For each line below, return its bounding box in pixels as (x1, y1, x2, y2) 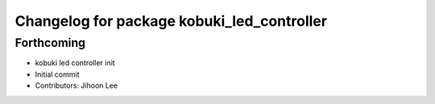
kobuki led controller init (35, 58, 116, 68)
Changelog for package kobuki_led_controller (14, 12, 328, 30)
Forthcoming (14, 35, 86, 50)
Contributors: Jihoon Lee (35, 81, 118, 90)
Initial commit (35, 69, 80, 79)
